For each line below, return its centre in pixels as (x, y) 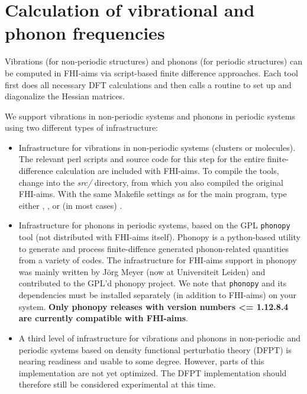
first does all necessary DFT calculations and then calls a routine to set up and (148, 84)
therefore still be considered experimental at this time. (117, 384)
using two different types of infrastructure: (82, 127)
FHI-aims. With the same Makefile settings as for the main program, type (153, 194)
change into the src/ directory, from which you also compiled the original (151, 182)
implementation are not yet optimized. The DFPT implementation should (153, 372)
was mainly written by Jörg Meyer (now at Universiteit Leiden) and (142, 271)
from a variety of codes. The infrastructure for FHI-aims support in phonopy (158, 260)
